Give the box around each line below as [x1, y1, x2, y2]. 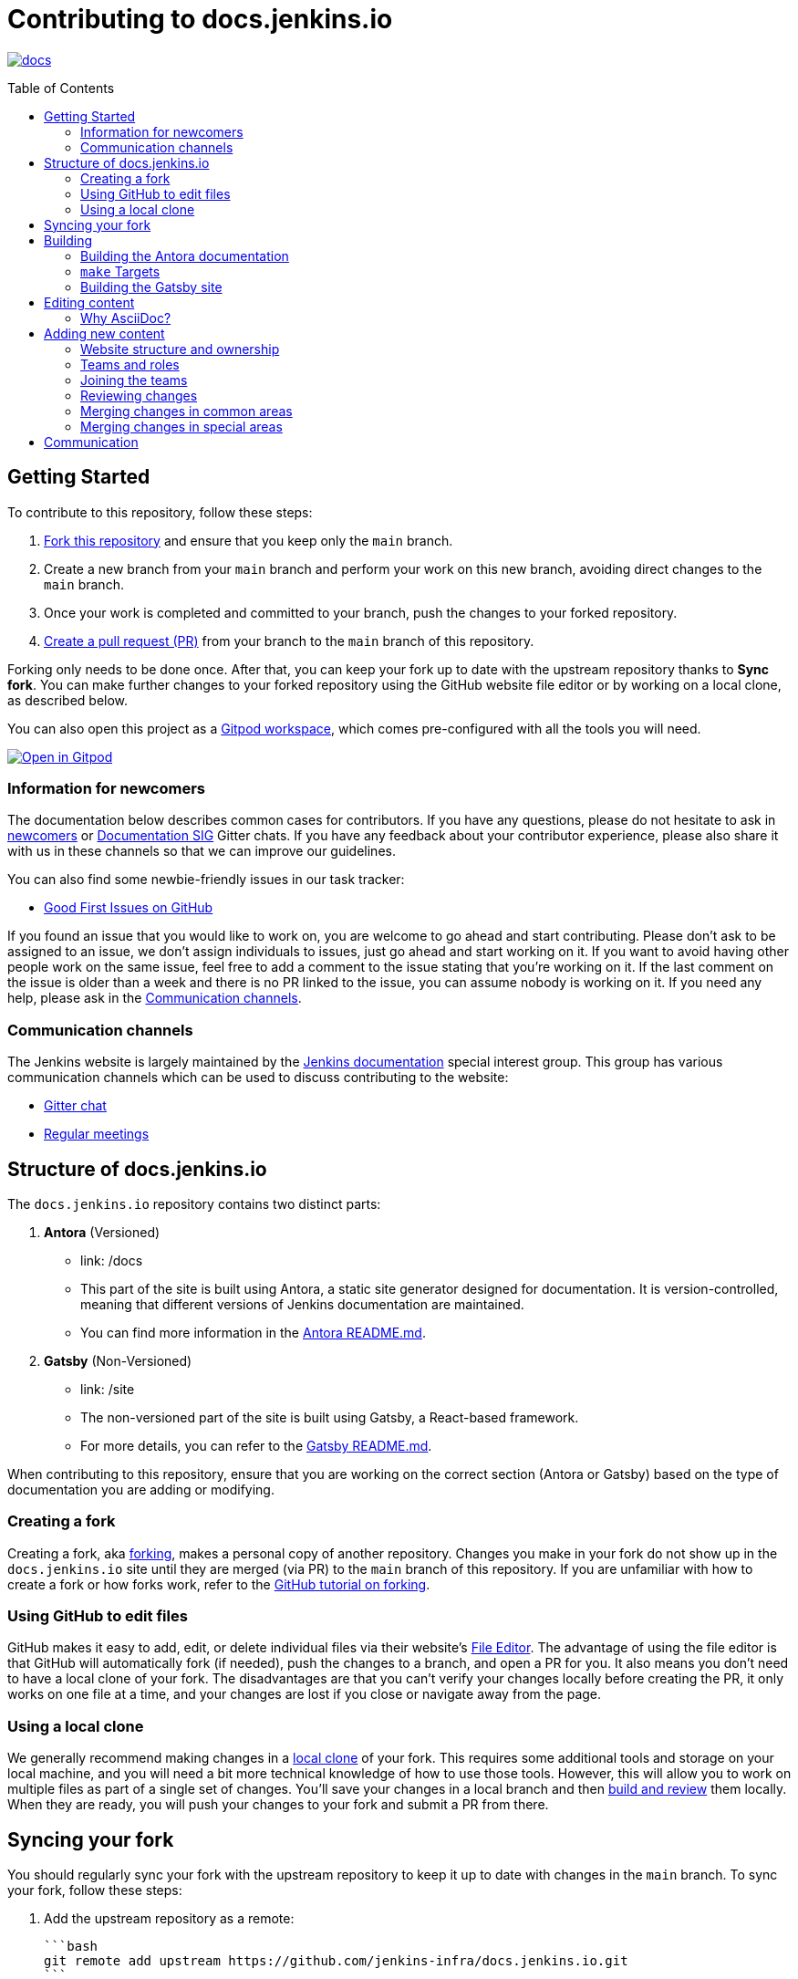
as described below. [7, 692, 129, 708]
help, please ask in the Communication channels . [7, 990, 302, 1006]
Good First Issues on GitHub [44, 900, 213, 916]
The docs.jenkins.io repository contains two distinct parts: [7, 1195, 381, 1212]
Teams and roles [80, 356, 180, 372]
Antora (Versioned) [44, 1224, 161, 1240]
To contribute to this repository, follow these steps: [7, 504, 313, 520]
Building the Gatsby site [80, 278, 223, 295]
